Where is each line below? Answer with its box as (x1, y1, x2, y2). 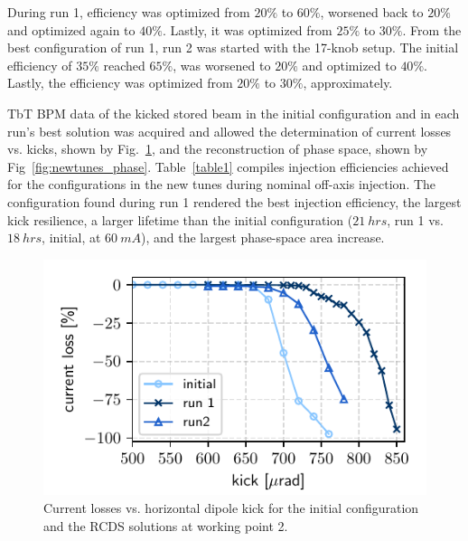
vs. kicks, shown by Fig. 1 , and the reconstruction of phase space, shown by (7, 139, 428, 158)
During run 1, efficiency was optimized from (7, 3, 250, 21)
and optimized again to (7, 20, 136, 39)
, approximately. (303, 73, 393, 92)
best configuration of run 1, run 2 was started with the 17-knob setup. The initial (7, 38, 459, 57)
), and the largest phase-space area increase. (140, 228, 385, 247)
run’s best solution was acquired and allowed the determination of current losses (7, 121, 452, 140)
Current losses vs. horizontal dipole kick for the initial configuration (43, 498, 419, 517)
